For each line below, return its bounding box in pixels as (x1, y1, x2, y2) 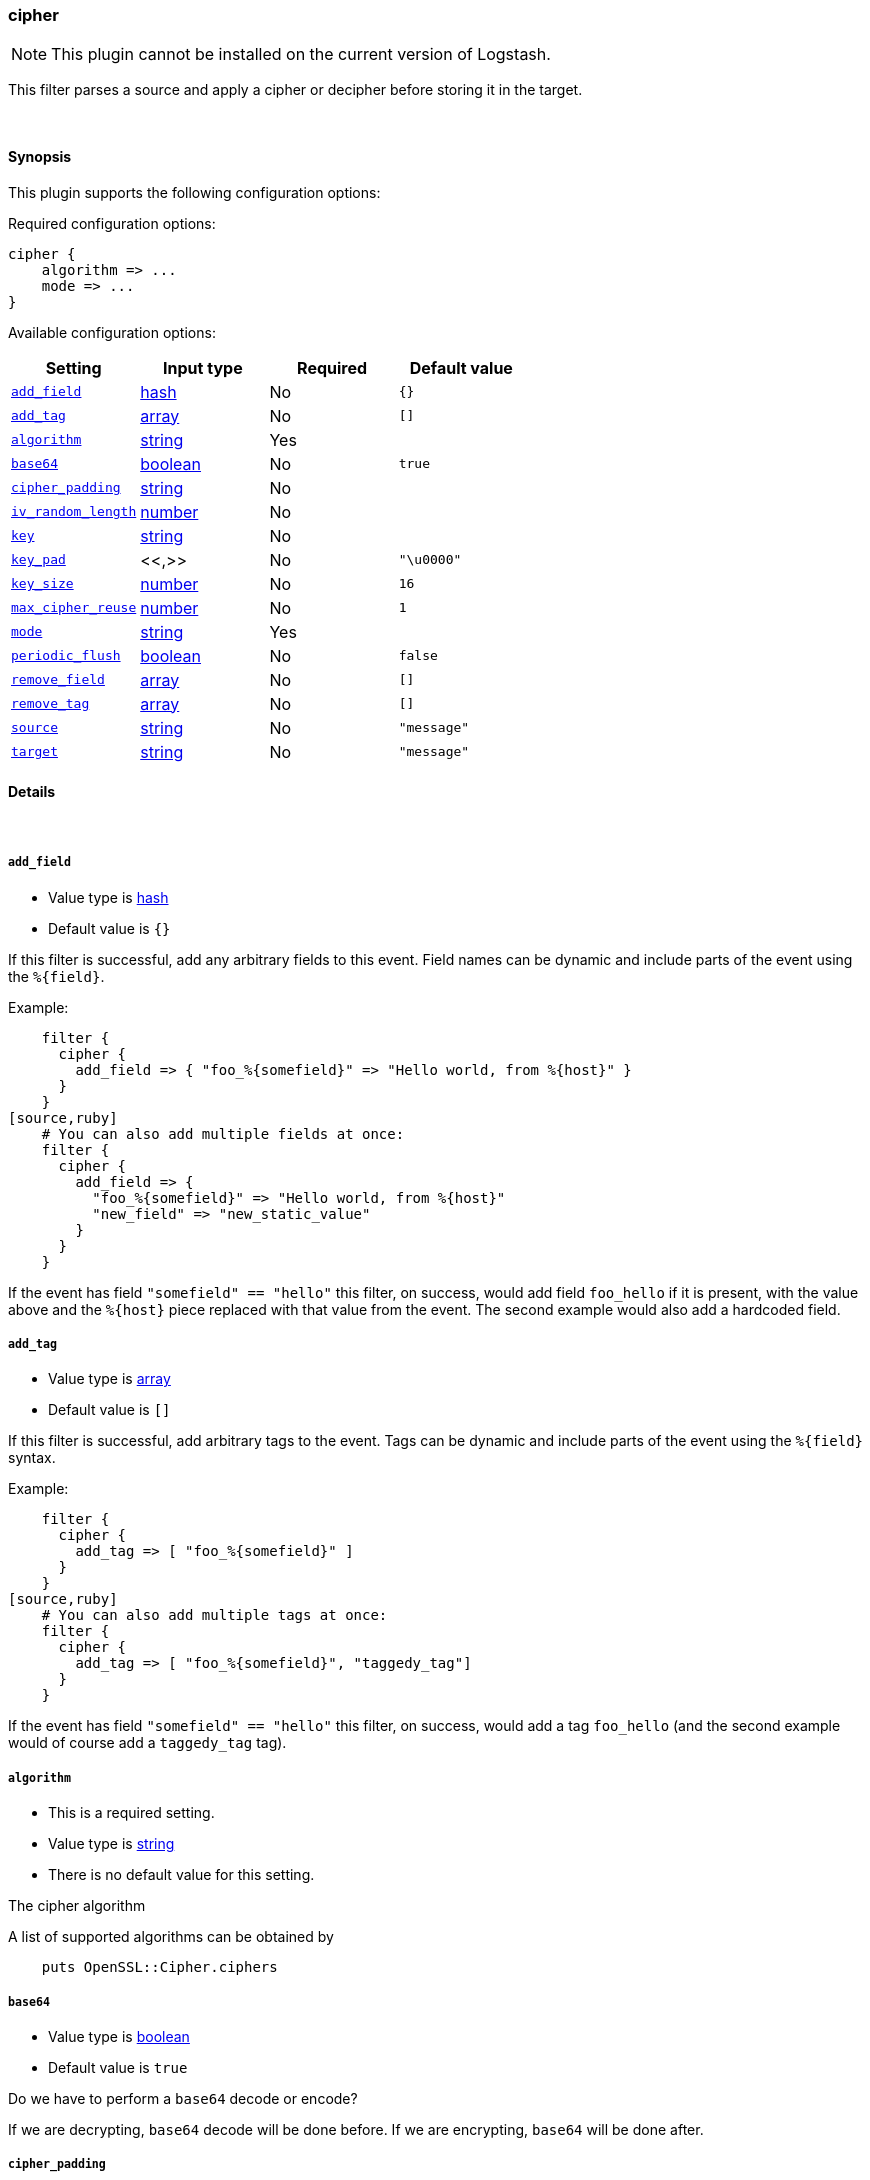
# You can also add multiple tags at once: (41, 1607, 388, 1624)
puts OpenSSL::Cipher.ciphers (41, 1959, 278, 1976)
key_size (11, 576, 74, 592)
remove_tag (11, 696, 90, 712)
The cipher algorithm (8, 1897, 146, 1915)
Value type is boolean (48, 2027, 190, 2045)
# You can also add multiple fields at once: (41, 1125, 405, 1142)
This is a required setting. (48, 1804, 215, 1822)
